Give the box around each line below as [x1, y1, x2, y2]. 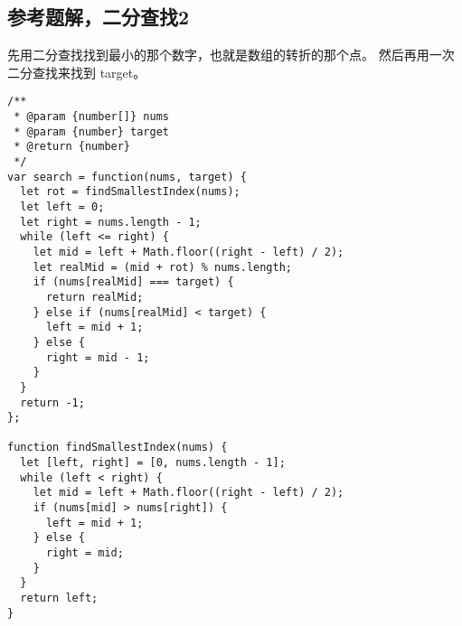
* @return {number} [14, 140, 131, 154]
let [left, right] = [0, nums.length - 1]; [20, 456, 286, 470]
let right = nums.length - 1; [20, 215, 202, 229]
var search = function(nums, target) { [7, 170, 247, 183]
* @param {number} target [14, 125, 169, 138]
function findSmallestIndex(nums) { [7, 441, 228, 454]
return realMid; [45, 290, 144, 304]
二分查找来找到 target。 [7, 62, 146, 81]
